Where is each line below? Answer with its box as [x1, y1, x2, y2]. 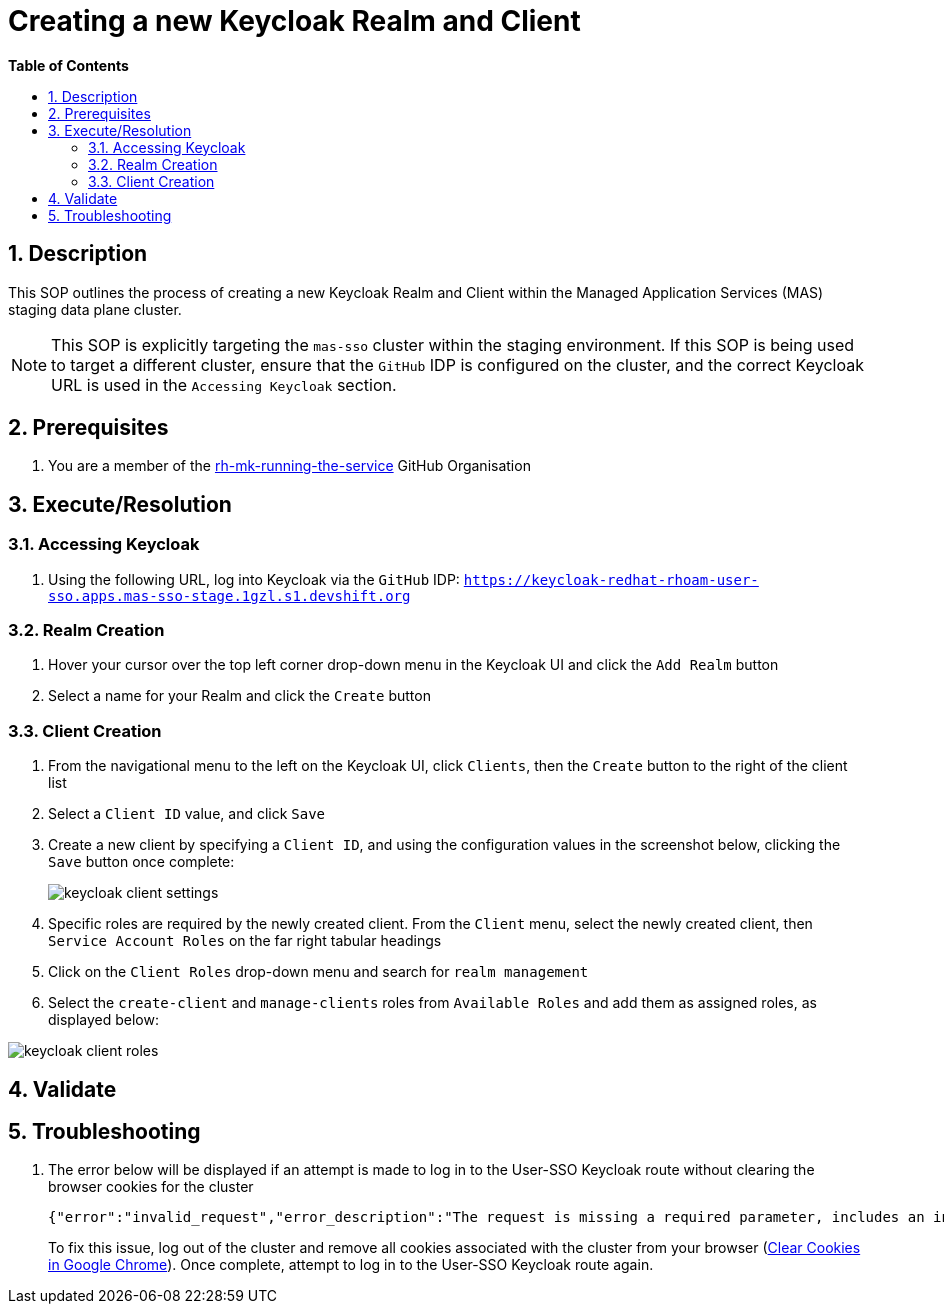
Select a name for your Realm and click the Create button [48, 687, 431, 705]
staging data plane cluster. [8, 300, 182, 318]
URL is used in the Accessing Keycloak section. [51, 374, 397, 395]
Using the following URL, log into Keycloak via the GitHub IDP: [48, 570, 460, 588]
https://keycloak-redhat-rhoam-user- [463, 571, 759, 588]
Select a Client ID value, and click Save [48, 805, 326, 823]
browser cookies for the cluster [48, 1178, 254, 1196]
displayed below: [48, 1011, 159, 1029]
